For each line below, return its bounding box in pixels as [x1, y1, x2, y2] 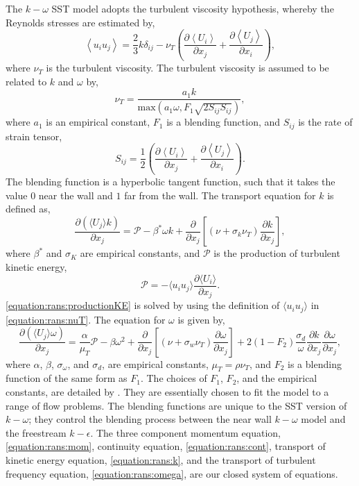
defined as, [6, 201, 51, 216]
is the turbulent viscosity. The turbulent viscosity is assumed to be [46, 60, 329, 75]
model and [301, 412, 346, 426]
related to [6, 74, 47, 88]
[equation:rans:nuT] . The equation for [6, 312, 166, 326]
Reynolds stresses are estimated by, [6, 15, 155, 29]
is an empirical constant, [46, 115, 150, 129]
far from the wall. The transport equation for [124, 187, 316, 202]
